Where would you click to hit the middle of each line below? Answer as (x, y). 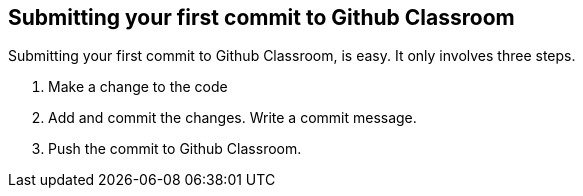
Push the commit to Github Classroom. (175, 149)
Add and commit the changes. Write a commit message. (232, 118)
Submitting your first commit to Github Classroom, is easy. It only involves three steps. (292, 56)
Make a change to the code (138, 87)
